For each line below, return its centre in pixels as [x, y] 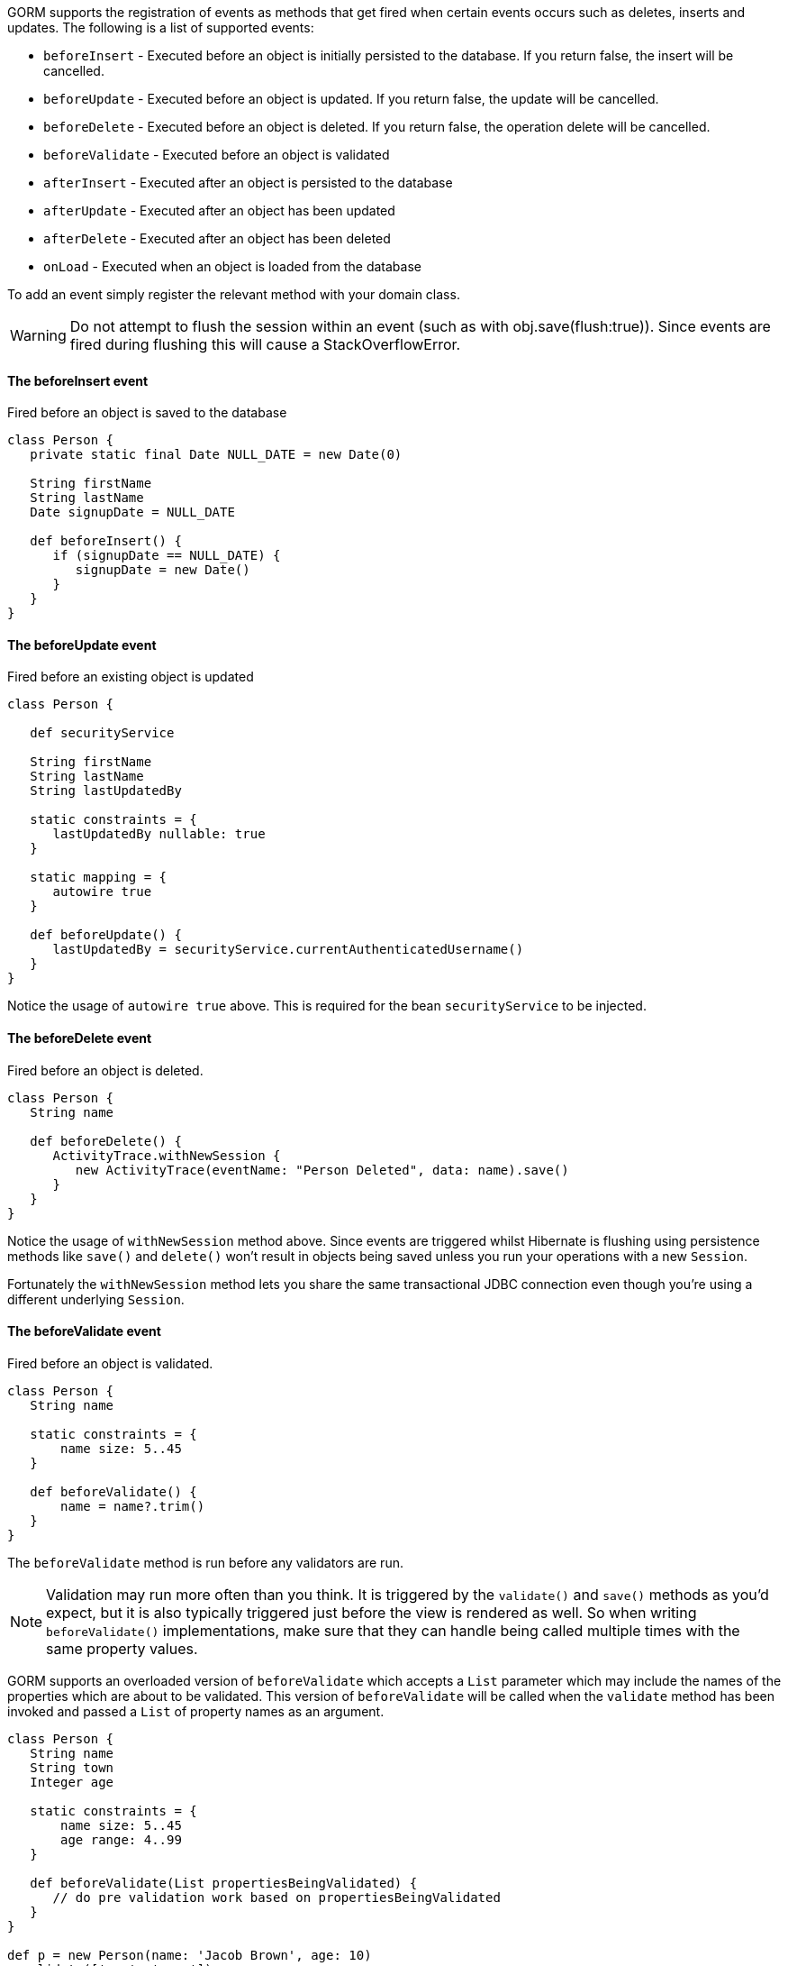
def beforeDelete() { [106, 1141]
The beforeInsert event [78, 380]
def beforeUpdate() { [106, 935]
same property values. [122, 1648]
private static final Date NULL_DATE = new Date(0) [216, 455]
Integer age [72, 1782]
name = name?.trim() [133, 1506]
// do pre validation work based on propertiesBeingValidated [276, 1897]
